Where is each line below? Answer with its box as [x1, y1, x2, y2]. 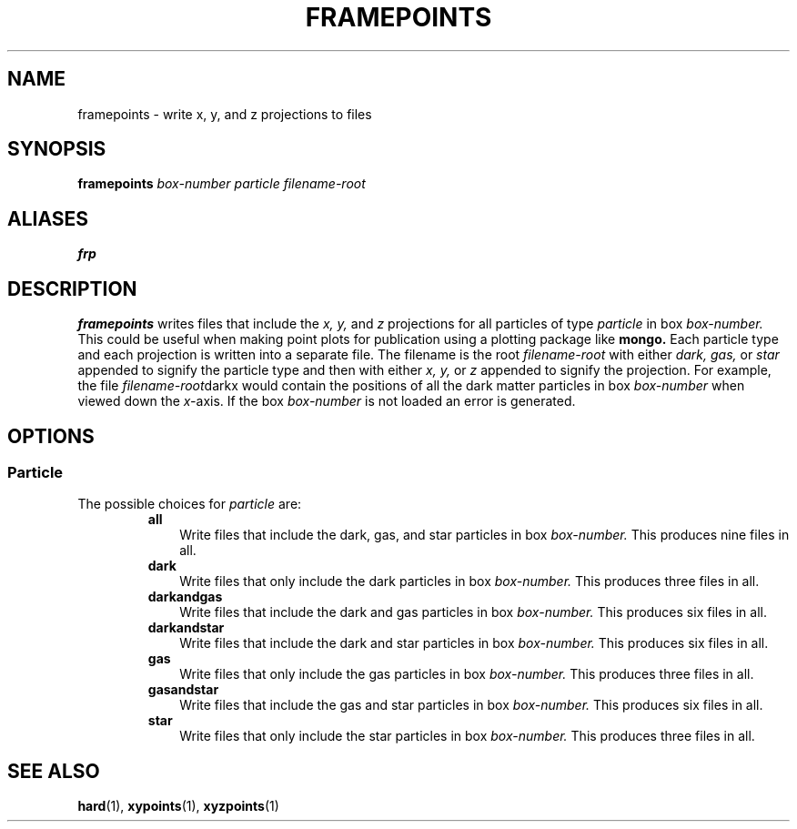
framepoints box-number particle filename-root [77, 176, 366, 192]
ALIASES [7, 207, 89, 230]
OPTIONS [7, 424, 95, 448]
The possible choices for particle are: [77, 496, 302, 512]
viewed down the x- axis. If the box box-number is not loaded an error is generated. [77, 393, 576, 409]
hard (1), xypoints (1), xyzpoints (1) [77, 798, 279, 814]
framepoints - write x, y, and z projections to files [77, 106, 372, 122]
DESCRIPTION [7, 277, 137, 300]
